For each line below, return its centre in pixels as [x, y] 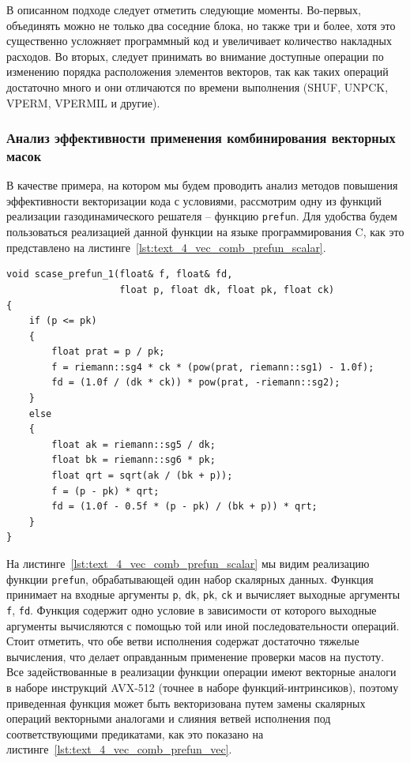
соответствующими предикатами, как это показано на [135, 733]
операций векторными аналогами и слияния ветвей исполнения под [169, 718]
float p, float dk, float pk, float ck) [227, 289]
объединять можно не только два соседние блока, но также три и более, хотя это [201, 25]
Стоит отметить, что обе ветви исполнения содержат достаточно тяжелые [183, 641]
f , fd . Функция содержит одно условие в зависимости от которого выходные [192, 609]
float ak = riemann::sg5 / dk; [134, 444]
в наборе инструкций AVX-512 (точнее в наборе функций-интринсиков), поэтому [203, 687]
